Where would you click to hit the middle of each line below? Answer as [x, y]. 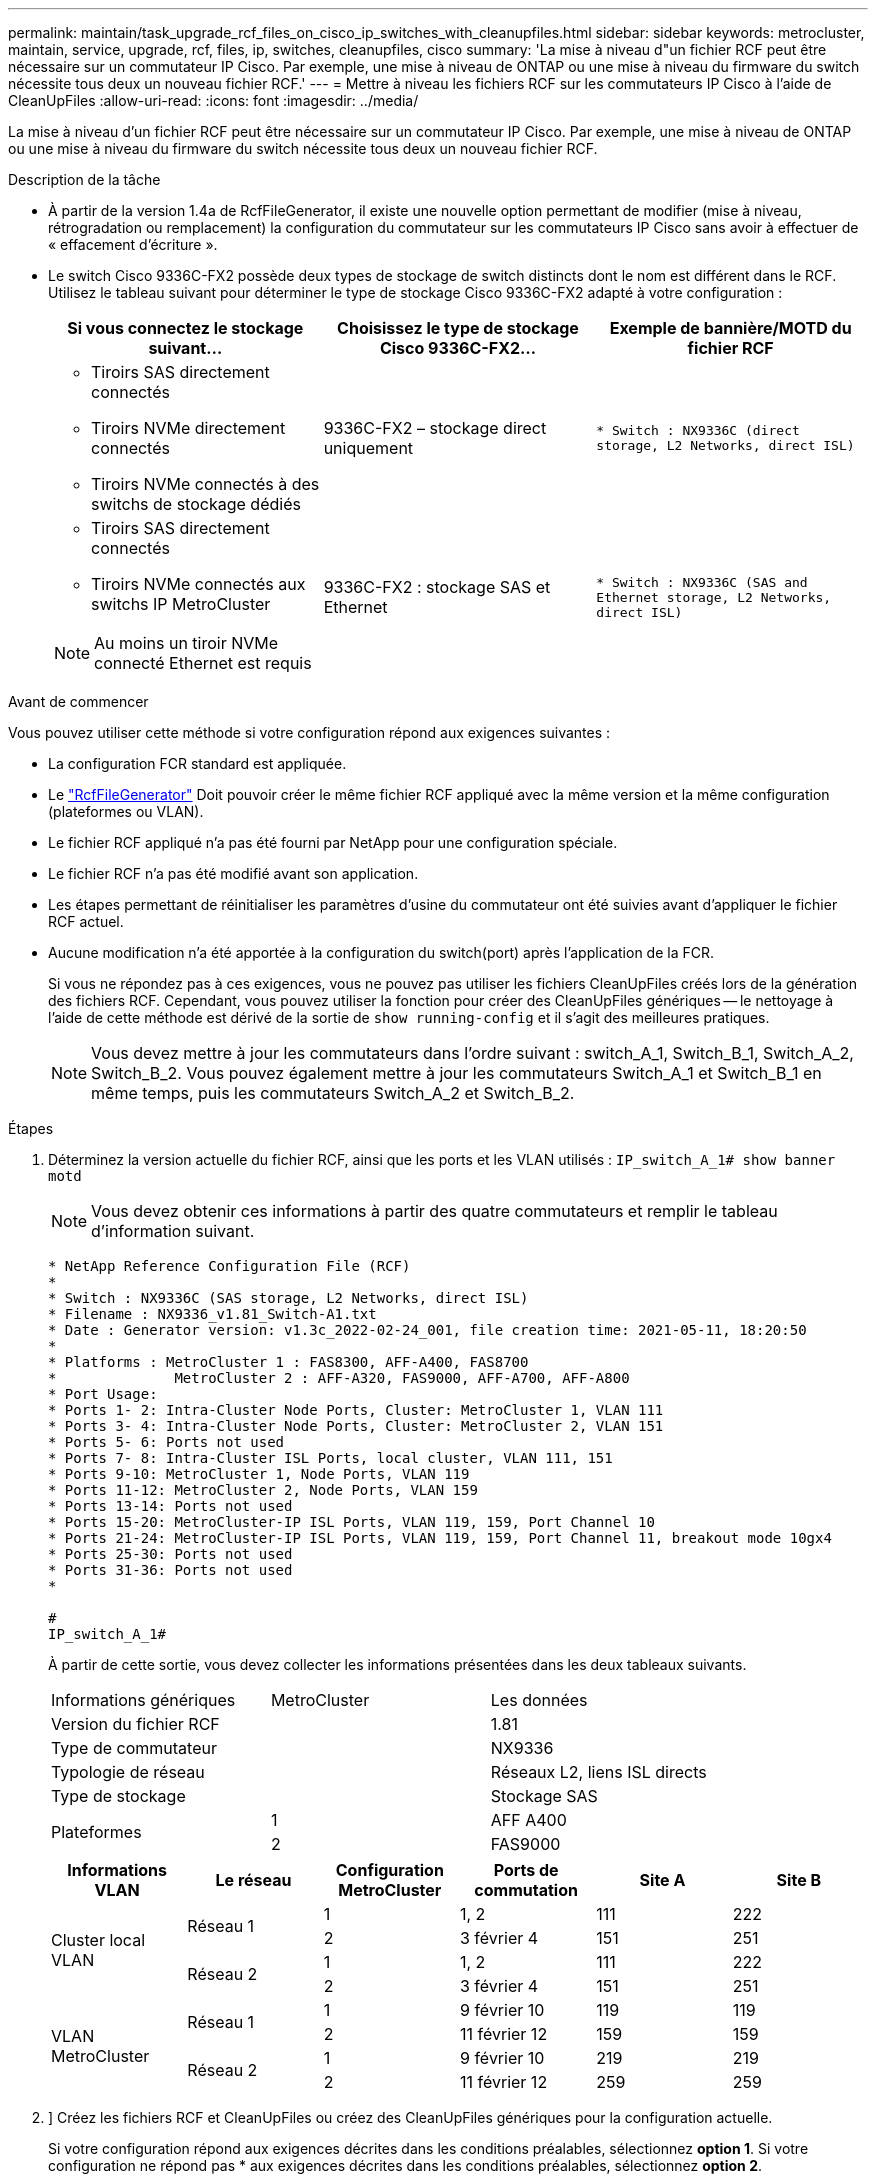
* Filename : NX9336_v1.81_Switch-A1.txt [212, 1314]
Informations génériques [143, 1700]
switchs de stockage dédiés [196, 504]
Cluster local [98, 1940]
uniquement [368, 448]
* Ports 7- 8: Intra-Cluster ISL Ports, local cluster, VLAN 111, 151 [330, 1458]
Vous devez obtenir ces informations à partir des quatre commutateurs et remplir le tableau [434, 1211]
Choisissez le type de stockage [458, 328]
